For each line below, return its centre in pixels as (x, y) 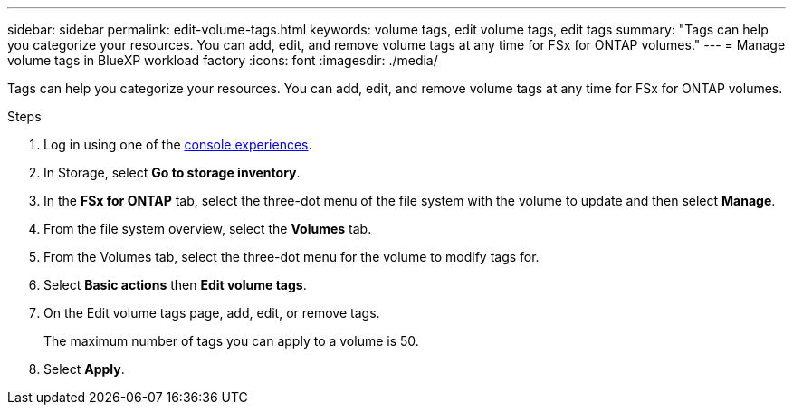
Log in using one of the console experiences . (178, 144)
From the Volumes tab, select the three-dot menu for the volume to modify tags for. (291, 257)
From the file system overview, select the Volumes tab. (208, 229)
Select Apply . (84, 369)
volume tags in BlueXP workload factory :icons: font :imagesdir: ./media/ (223, 60)
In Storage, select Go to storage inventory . (172, 172)
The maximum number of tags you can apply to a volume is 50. (231, 341)
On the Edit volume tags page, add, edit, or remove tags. (212, 313)
